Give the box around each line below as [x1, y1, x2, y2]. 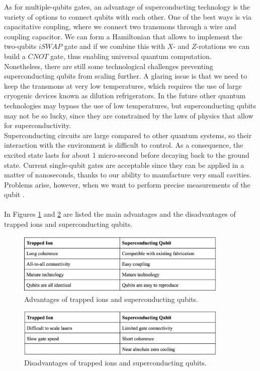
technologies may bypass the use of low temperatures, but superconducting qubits [4, 100, 256, 110]
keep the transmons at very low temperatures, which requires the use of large [4, 80, 242, 91]
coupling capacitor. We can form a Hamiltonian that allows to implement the [4, 31, 242, 41]
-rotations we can [196, 41, 249, 51]
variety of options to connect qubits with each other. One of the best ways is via [4, 11, 251, 22]
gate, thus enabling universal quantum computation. [50, 50, 212, 61]
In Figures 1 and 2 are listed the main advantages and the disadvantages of [4, 209, 236, 219]
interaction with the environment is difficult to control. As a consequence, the [4, 140, 243, 150]
